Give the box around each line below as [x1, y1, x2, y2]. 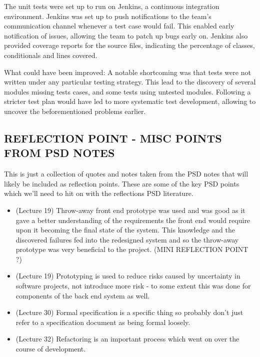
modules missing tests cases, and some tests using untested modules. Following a [4, 86, 251, 96]
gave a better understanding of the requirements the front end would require [15, 214, 250, 225]
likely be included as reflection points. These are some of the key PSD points [4, 178, 239, 188]
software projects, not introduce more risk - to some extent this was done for [15, 280, 251, 291]
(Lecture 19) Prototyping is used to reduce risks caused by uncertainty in [15, 270, 240, 281]
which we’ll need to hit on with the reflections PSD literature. [4, 188, 193, 198]
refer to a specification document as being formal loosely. [15, 316, 190, 327]
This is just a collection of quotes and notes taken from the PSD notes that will [4, 168, 248, 179]
